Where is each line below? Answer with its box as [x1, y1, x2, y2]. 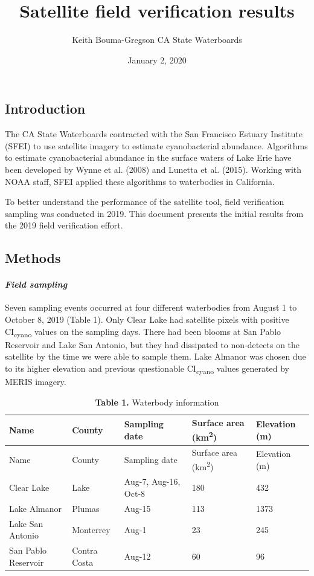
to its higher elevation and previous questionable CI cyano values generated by [5, 361, 289, 376]
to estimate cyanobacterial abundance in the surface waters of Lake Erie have [5, 151, 292, 164]
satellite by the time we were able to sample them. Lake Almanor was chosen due [5, 350, 306, 363]
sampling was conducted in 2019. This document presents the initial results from [5, 207, 304, 219]
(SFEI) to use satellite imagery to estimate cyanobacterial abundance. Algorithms [5, 139, 308, 152]
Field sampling [5, 278, 68, 291]
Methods [5, 248, 61, 267]
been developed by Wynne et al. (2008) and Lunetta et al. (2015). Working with [5, 163, 302, 175]
